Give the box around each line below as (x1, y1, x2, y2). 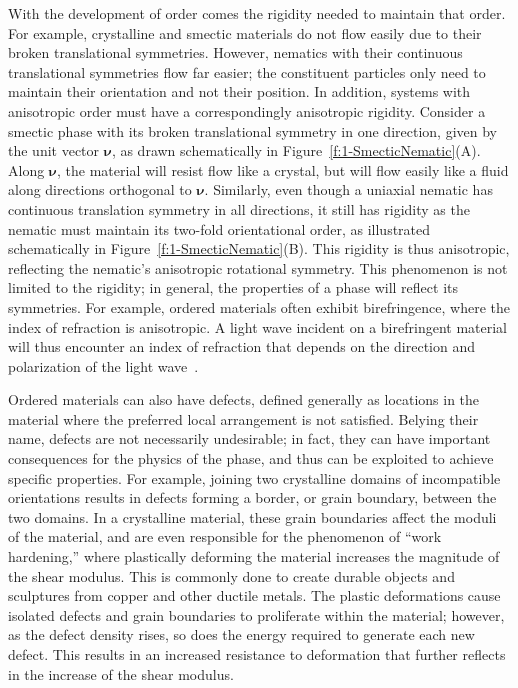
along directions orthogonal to (8, 179, 192, 200)
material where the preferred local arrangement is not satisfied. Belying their (8, 408, 479, 429)
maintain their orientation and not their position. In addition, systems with (8, 81, 471, 102)
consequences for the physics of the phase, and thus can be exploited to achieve (8, 448, 494, 469)
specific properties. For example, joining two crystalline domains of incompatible (8, 467, 501, 488)
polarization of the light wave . (8, 355, 199, 376)
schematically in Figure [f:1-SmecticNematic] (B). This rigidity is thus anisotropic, (8, 238, 510, 259)
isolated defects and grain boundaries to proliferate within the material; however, (8, 604, 505, 625)
